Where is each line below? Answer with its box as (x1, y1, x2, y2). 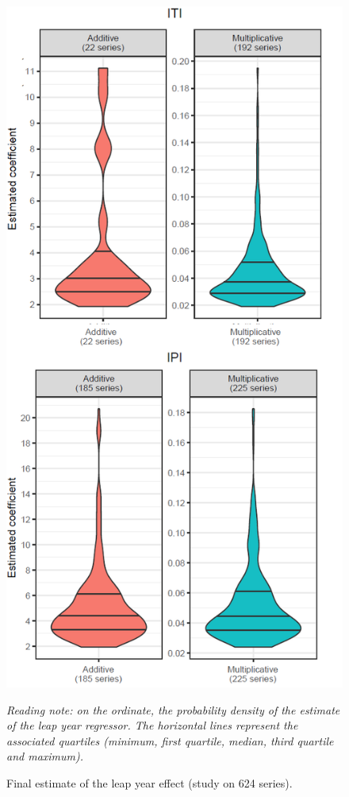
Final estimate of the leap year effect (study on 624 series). (6, 775, 293, 791)
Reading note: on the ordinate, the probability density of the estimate (6, 701, 340, 718)
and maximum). (6, 748, 84, 764)
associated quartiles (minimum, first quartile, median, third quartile (6, 732, 334, 749)
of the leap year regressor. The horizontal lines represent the (6, 717, 298, 733)
